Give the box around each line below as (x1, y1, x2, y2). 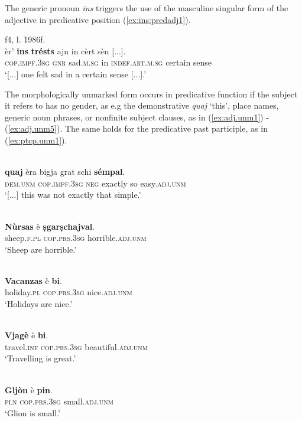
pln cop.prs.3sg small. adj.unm (5, 395, 113, 407)
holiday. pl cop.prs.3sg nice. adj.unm (5, 286, 132, 298)
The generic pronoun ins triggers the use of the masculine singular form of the (5, 2, 288, 14)
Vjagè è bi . (5, 329, 48, 341)
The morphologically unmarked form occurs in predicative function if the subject (5, 87, 298, 100)
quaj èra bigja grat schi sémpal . (5, 165, 125, 178)
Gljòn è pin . (5, 383, 53, 396)
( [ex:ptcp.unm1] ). (5, 133, 67, 146)
